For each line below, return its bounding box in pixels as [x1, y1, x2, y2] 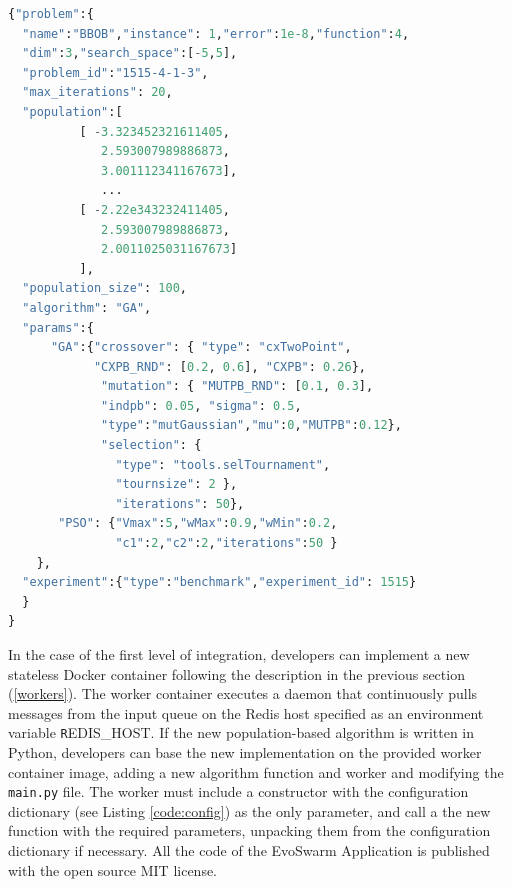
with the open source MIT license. [8, 859, 218, 880]
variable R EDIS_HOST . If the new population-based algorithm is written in [8, 722, 475, 743]
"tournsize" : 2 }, [115, 477, 238, 492]
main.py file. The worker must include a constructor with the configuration [8, 781, 469, 802]
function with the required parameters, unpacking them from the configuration [8, 820, 491, 841]
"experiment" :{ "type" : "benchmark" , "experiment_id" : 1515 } [22, 575, 417, 590]
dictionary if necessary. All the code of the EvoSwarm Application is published [8, 840, 490, 861]
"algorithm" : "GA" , [22, 300, 152, 315]
